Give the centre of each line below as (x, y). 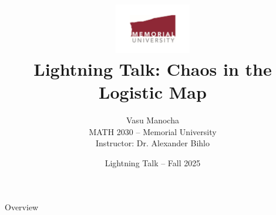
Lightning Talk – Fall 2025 (153, 162)
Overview (22, 207)
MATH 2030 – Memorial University (153, 131)
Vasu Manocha (153, 120)
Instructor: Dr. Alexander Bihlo (153, 143)
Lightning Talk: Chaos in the (153, 68)
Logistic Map (153, 92)
